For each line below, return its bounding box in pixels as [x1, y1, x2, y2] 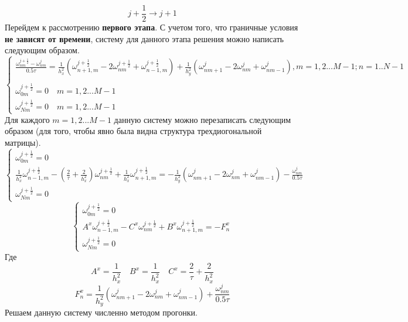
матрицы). [5, 136, 41, 148]
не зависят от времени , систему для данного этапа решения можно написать [5, 32, 284, 44]
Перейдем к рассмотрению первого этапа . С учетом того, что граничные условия [5, 21, 298, 33]
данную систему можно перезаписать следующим [114, 113, 291, 125]
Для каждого [5, 113, 50, 125]
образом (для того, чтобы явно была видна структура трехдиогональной [5, 125, 262, 137]
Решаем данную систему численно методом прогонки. [5, 306, 198, 318]
